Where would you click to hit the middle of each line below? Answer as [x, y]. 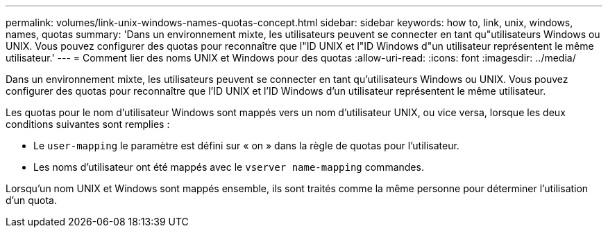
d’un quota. [31, 200]
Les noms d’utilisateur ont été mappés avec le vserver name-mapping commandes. [229, 167]
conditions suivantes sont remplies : [88, 124]
